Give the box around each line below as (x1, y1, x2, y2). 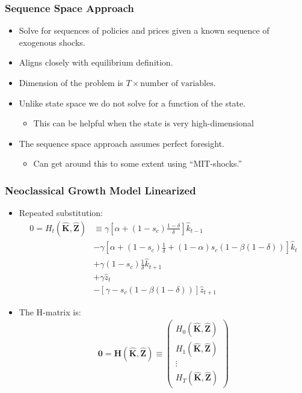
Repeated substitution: (19, 206, 103, 219)
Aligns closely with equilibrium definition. (19, 56, 173, 69)
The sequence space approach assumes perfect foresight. (19, 137, 224, 149)
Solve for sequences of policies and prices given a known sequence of (19, 24, 270, 37)
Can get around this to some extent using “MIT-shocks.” (33, 157, 242, 170)
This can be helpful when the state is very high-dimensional (33, 117, 254, 129)
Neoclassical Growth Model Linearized (5, 182, 196, 197)
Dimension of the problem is (19, 76, 123, 88)
